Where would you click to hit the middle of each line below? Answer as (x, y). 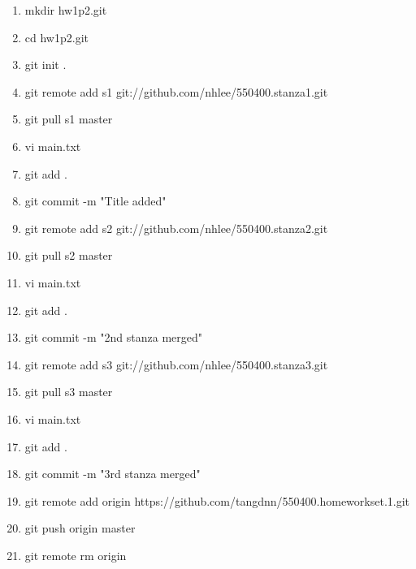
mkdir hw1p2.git (66, 10)
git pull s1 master (69, 119)
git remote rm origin (76, 555)
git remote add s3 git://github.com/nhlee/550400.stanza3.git (176, 364)
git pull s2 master (69, 255)
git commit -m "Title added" (95, 201)
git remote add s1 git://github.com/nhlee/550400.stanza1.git (176, 91)
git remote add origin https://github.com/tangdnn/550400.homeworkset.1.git (217, 500)
